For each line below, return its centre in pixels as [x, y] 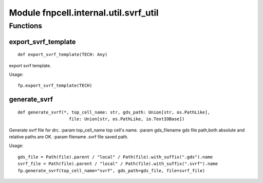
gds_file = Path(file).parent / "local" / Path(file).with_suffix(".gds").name [115, 157]
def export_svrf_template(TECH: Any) [63, 55]
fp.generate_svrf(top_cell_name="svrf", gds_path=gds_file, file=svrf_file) [112, 171]
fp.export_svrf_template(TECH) [55, 86]
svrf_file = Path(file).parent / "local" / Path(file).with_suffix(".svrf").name [118, 164]
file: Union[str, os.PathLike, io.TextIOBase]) [127, 119]
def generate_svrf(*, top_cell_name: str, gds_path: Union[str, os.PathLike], [114, 112]
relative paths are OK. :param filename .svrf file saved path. [69, 137]
